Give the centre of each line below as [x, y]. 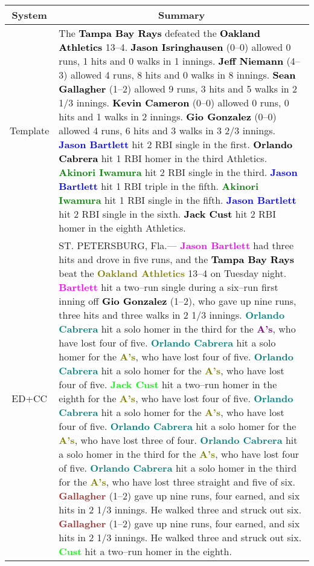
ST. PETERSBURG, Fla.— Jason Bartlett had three [176, 245]
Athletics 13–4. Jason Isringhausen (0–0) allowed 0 [175, 47]
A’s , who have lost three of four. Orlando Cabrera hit [178, 440]
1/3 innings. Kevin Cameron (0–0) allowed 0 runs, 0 [174, 102]
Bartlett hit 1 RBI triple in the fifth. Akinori [159, 186]
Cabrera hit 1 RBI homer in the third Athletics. [163, 158]
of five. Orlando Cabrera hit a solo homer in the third [178, 468]
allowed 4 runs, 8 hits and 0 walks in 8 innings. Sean [183, 75]
